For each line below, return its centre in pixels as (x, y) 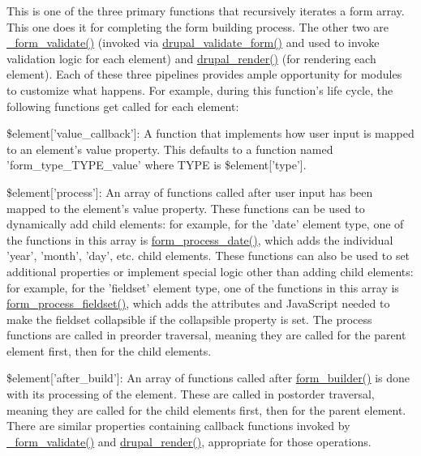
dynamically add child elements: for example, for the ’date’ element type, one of (205, 224)
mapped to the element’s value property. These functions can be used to (186, 208)
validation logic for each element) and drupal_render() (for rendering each (191, 58)
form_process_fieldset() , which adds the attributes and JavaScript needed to (198, 303)
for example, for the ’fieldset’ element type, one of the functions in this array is (203, 287)
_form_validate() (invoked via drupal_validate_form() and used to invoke (193, 43)
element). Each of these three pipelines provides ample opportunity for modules (204, 74)
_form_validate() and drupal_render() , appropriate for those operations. (189, 441)
